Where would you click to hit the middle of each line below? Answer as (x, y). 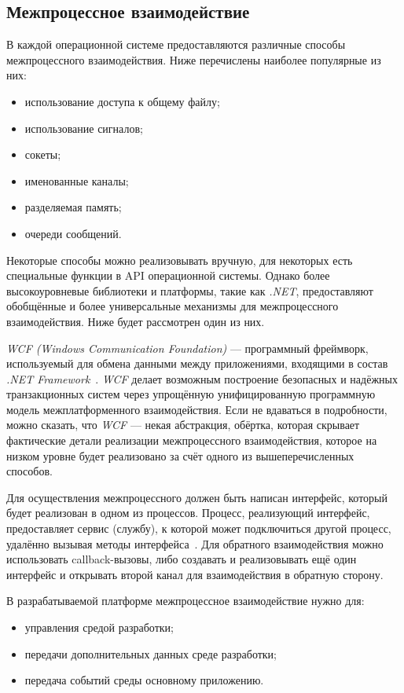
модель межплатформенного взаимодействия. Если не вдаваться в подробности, (197, 409)
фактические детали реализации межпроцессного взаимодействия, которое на (192, 440)
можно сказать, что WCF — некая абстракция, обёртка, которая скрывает (183, 425)
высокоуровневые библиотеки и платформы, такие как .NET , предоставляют (190, 290)
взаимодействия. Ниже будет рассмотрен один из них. (136, 321)
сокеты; (43, 154)
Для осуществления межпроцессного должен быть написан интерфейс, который (197, 497)
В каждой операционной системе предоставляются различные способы (176, 44)
